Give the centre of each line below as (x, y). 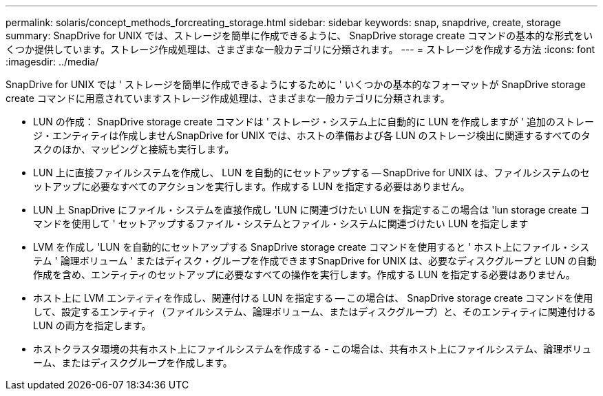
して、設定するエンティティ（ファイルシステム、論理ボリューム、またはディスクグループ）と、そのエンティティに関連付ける (315, 312)
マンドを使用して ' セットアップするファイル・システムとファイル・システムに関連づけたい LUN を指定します (281, 223)
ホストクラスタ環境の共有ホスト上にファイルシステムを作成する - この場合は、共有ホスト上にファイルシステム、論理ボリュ (313, 349)
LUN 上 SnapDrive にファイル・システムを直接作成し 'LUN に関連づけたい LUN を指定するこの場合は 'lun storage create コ (311, 210)
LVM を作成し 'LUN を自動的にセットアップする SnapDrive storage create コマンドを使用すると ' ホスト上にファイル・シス (311, 247)
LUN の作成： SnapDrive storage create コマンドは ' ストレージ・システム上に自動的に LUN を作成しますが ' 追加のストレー (314, 122)
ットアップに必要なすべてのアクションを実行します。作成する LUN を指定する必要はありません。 (252, 186)
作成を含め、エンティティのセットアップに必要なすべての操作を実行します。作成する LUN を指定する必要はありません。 (304, 274)
